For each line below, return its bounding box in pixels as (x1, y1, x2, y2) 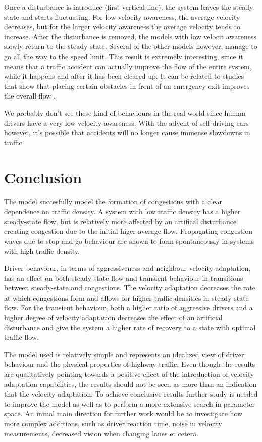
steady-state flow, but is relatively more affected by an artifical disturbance (4, 216, 237, 226)
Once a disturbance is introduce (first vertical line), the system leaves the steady (4, 2, 253, 12)
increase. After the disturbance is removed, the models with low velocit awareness (4, 31, 256, 41)
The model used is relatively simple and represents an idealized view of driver (4, 349, 244, 359)
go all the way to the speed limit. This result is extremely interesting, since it (4, 51, 243, 61)
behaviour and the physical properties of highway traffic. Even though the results (4, 359, 255, 369)
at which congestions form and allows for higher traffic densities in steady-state (4, 292, 249, 303)
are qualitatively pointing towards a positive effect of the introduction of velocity (4, 368, 254, 379)
